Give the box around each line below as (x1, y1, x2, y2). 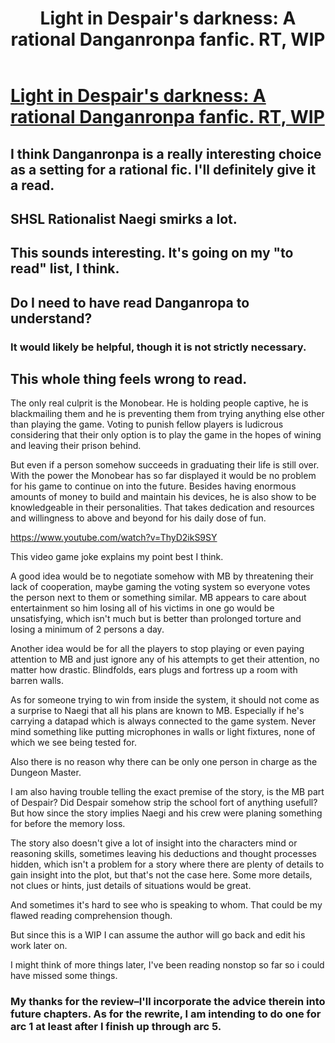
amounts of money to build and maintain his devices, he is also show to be (10, 491, 317, 503)
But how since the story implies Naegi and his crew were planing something (10, 807, 323, 819)
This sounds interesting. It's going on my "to (10, 245, 294, 262)
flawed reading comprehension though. (10, 910, 173, 922)
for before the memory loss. (10, 818, 126, 830)
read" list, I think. (10, 260, 120, 277)
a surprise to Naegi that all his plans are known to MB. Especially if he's (10, 705, 305, 717)
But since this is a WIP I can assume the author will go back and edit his (10, 929, 306, 941)
